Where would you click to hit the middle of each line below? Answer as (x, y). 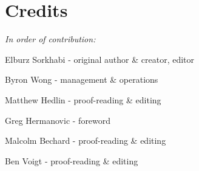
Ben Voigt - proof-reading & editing (72, 160)
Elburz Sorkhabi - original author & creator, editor (100, 59)
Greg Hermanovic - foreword (58, 120)
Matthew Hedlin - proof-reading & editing (83, 99)
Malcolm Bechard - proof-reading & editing (86, 140)
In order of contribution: (50, 39)
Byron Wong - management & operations (82, 79)
